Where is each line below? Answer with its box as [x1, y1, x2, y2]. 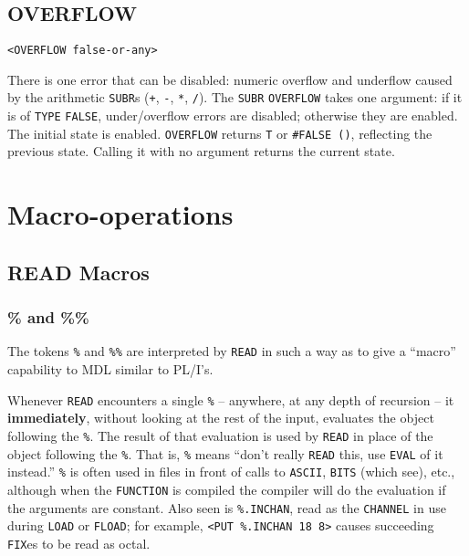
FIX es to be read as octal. [7, 533, 151, 552]
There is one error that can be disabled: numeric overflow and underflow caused [7, 69, 453, 89]
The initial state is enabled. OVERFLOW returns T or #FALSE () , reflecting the [7, 123, 433, 142]
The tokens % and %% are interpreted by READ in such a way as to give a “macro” [7, 341, 456, 361]
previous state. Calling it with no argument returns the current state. [7, 142, 395, 161]
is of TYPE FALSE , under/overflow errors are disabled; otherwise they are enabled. [7, 106, 458, 125]
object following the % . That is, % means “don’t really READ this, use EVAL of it [7, 444, 443, 463]
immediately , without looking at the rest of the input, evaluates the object [7, 408, 434, 427]
